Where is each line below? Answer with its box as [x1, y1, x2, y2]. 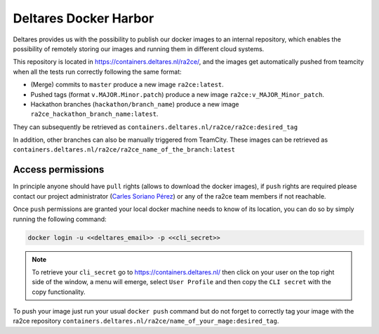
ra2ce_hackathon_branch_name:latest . [30, 109, 159, 119]
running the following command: [13, 215, 107, 223]
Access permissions [13, 163, 105, 175]
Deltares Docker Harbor [13, 11, 154, 26]
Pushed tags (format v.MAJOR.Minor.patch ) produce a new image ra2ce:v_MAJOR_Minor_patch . [30, 90, 324, 98]
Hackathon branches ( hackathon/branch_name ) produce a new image [30, 100, 239, 108]
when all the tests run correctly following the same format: [13, 67, 182, 76]
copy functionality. [32, 288, 86, 296]
